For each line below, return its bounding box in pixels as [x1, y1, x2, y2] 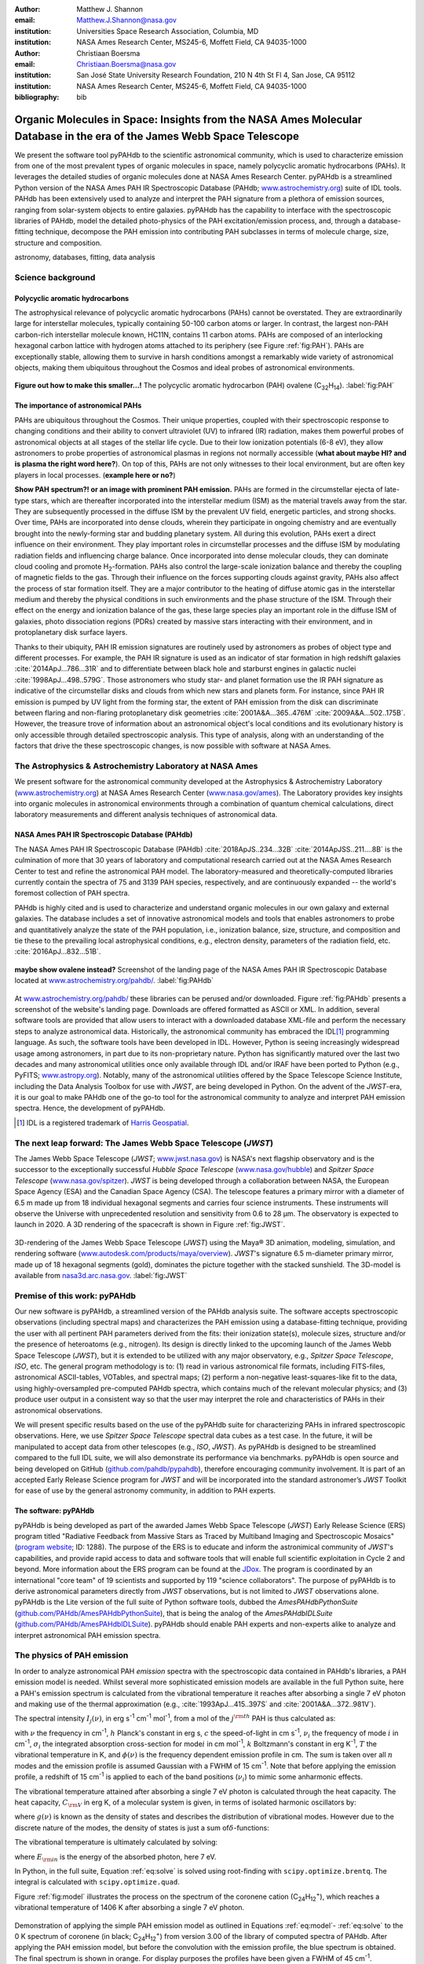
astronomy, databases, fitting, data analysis [14, 252, 155, 262]
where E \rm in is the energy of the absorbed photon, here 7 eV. [14, 1852, 217, 1863]
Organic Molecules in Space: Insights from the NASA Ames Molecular [14, 112, 363, 126]
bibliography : [14, 93, 60, 102]
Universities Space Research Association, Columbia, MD [76, 26, 259, 35]
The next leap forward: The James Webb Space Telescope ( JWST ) [14, 1138, 274, 1149]
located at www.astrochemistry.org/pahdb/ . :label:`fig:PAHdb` [14, 976, 214, 985]
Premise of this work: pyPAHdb [14, 1290, 137, 1301]
